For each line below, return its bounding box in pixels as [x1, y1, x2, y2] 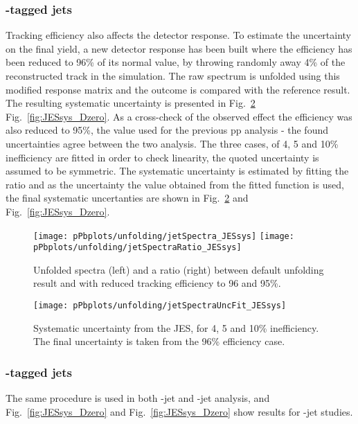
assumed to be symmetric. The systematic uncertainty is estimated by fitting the [6, 164, 349, 178]
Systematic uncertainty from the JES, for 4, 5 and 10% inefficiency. [33, 320, 319, 335]
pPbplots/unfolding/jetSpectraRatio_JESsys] [33, 242, 242, 253]
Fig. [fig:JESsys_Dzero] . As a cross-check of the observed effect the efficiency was [6, 109, 352, 123]
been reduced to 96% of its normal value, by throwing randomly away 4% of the [6, 55, 346, 69]
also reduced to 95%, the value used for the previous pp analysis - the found [6, 123, 329, 137]
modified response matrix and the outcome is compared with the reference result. [6, 82, 350, 96]
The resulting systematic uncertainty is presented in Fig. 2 [6, 96, 256, 110]
